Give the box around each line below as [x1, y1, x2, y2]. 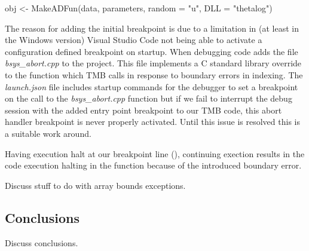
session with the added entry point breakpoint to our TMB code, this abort [5, 103, 282, 116]
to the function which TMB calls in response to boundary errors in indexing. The [5, 68, 303, 81]
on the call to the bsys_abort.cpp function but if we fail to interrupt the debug [5, 92, 292, 105]
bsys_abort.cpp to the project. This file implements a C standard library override [5, 57, 302, 69]
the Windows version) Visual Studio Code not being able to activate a [5, 33, 262, 46]
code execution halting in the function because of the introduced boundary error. [5, 159, 302, 172]
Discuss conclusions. [5, 236, 78, 249]
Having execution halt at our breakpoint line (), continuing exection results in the [5, 147, 305, 160]
